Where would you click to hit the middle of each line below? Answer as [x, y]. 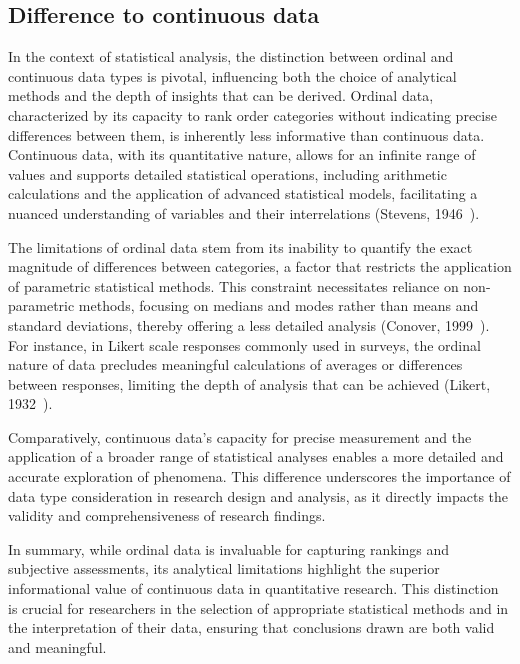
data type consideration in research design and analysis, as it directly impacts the [258, 495]
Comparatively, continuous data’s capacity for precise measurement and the [240, 436]
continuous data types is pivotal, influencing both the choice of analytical [232, 75]
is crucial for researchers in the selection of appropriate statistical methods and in [258, 607]
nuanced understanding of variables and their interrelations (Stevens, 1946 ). [244, 212]
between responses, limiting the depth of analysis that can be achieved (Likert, [249, 383]
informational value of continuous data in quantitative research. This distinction [253, 588]
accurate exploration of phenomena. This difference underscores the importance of [259, 476]
